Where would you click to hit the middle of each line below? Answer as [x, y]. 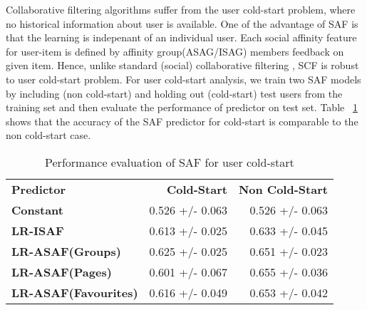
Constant [37, 210]
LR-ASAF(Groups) [66, 251]
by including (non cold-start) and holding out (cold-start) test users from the [174, 93]
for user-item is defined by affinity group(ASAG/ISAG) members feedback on [175, 51]
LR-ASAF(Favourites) [75, 292]
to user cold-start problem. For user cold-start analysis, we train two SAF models [183, 79]
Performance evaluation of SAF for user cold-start [170, 162]
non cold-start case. [48, 135]
